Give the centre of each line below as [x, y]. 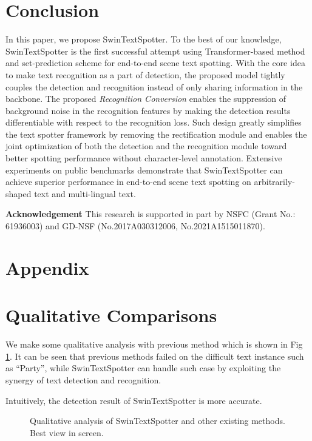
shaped [19, 193]
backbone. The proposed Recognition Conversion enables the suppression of [146, 99]
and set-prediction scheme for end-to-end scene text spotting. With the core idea [155, 63]
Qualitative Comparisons [111, 315]
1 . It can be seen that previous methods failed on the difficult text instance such [155, 356]
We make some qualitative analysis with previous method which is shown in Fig [154, 344]
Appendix [47, 267]
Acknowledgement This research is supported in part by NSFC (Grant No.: [151, 214]
